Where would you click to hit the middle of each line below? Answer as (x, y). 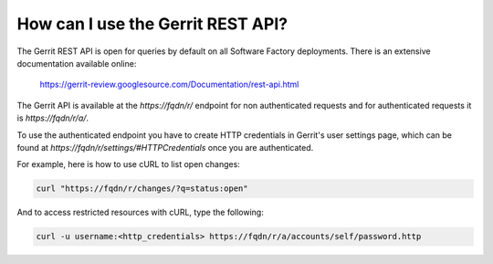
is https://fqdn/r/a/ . (53, 118)
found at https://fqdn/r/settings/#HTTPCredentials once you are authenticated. (165, 147)
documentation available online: (77, 63)
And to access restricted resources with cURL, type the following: (140, 212)
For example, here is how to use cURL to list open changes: (129, 164)
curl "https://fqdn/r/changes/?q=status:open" (142, 189)
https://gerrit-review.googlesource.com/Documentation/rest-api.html (169, 84)
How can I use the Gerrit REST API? (152, 24)
